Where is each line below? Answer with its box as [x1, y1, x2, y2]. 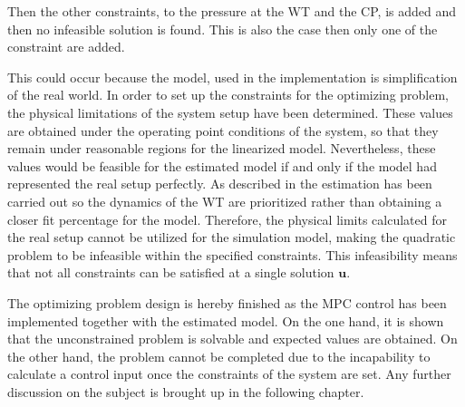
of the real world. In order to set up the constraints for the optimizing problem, [7, 85, 450, 104]
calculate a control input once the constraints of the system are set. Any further [7, 364, 451, 383]
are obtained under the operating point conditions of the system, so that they [7, 121, 439, 140]
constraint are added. [7, 37, 125, 56]
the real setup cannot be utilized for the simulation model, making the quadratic [7, 228, 456, 247]
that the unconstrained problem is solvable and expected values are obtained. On [7, 329, 458, 348]
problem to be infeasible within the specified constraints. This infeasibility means [7, 245, 458, 264]
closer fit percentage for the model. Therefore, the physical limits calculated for [7, 209, 448, 228]
